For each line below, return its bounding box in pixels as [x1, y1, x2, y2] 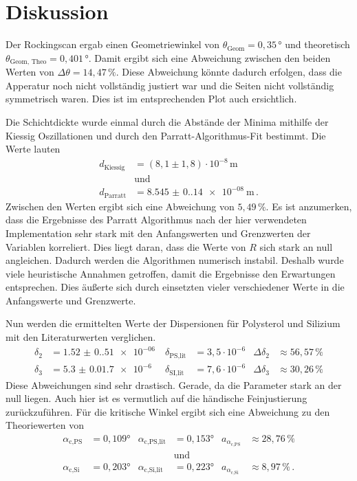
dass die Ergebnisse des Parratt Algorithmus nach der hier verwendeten [6, 212, 307, 227]
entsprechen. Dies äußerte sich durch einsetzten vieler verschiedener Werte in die [6, 280, 345, 294]
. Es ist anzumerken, [266, 199, 352, 213]
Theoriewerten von [6, 418, 85, 432]
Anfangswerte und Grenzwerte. [6, 293, 136, 307]
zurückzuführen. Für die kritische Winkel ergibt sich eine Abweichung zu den [6, 404, 330, 418]
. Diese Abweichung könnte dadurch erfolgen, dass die [116, 65, 342, 79]
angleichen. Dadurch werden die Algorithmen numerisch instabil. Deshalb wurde [6, 253, 344, 267]
